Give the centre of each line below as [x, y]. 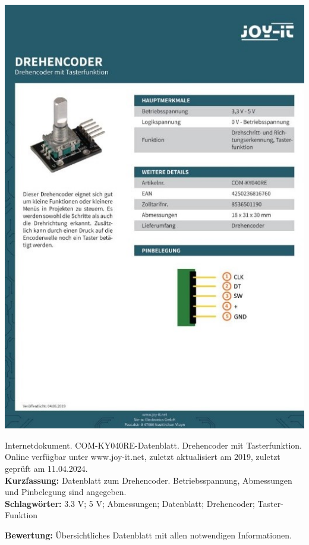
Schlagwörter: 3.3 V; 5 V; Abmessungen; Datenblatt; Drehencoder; [130, 503]
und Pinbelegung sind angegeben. [66, 492]
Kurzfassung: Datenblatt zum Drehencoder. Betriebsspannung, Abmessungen [149, 480]
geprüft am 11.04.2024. [46, 469]
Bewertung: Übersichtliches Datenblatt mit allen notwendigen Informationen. [148, 535]
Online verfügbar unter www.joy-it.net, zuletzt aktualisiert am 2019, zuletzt [143, 457]
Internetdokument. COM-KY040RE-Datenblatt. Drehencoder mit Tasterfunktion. [154, 445]
